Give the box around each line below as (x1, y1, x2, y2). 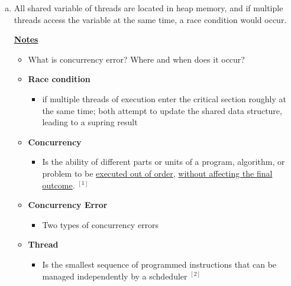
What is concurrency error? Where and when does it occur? (28, 53, 245, 65)
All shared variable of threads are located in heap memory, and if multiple (14, 2, 283, 14)
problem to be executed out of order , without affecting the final (42, 167, 273, 179)
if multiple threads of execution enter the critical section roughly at (42, 92, 286, 105)
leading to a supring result (42, 116, 138, 128)
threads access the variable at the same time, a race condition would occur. (14, 13, 287, 25)
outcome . (42, 178, 75, 191)
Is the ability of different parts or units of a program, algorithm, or (42, 155, 285, 168)
